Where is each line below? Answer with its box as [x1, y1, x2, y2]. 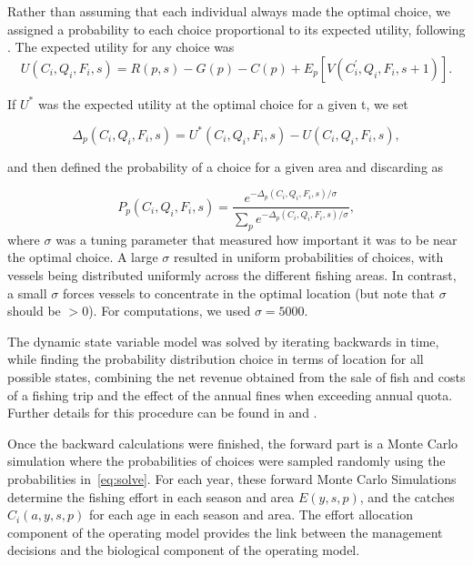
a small [7, 283, 47, 302]
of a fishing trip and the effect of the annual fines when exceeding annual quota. [7, 385, 453, 404]
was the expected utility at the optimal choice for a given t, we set [37, 94, 408, 113]
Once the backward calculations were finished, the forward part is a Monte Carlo [7, 433, 458, 452]
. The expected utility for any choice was [7, 37, 235, 56]
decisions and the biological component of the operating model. [7, 540, 360, 560]
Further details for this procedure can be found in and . [7, 403, 317, 422]
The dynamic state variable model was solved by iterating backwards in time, [7, 331, 439, 350]
